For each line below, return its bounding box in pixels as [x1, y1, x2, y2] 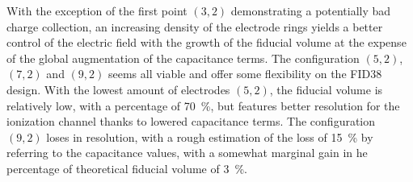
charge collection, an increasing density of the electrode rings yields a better [6, 18, 383, 35]
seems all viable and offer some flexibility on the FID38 [107, 65, 382, 82]
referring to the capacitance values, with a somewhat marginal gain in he [6, 144, 368, 161]
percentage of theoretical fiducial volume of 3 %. [6, 159, 247, 176]
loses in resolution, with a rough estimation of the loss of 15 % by [46, 128, 373, 145]
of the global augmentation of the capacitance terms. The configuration [6, 49, 360, 66]
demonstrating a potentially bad [230, 2, 391, 19]
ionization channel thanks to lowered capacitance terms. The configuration [6, 113, 376, 130]
